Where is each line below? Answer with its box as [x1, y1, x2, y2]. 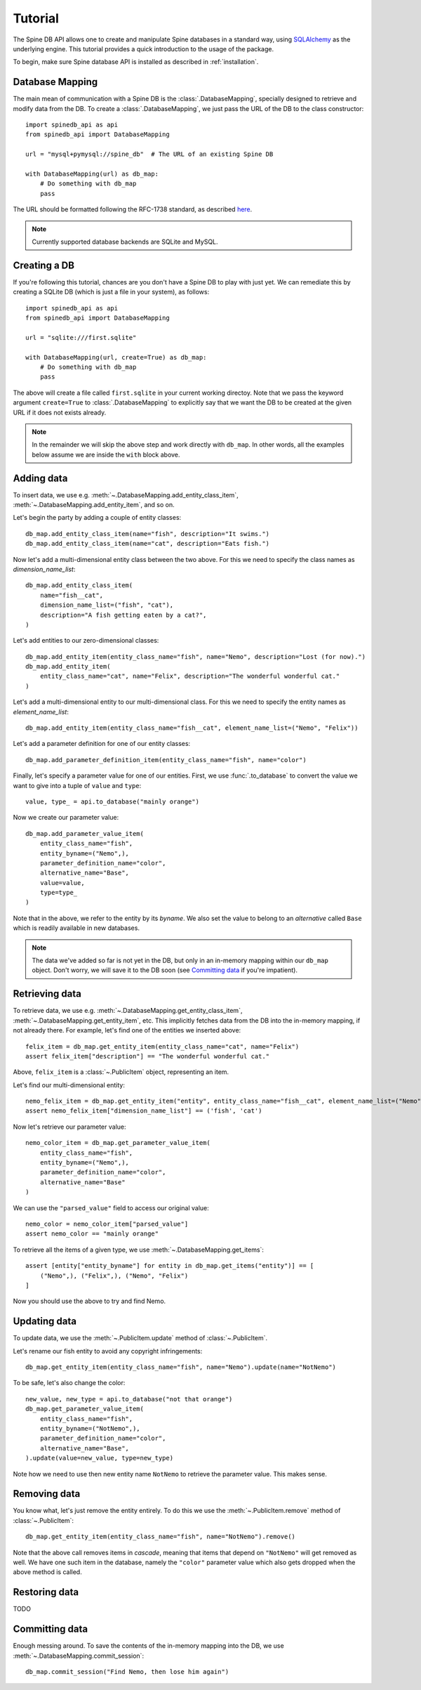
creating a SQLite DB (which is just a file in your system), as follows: [13, 288, 210, 296]
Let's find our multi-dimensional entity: [13, 1080, 126, 1089]
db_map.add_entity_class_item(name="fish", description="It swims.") [25, 530, 270, 537]
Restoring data [13, 1586, 79, 1598]
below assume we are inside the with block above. [32, 450, 180, 459]
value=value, [39, 879, 85, 886]
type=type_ [39, 889, 78, 897]
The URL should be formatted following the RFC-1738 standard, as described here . [13, 205, 253, 214]
